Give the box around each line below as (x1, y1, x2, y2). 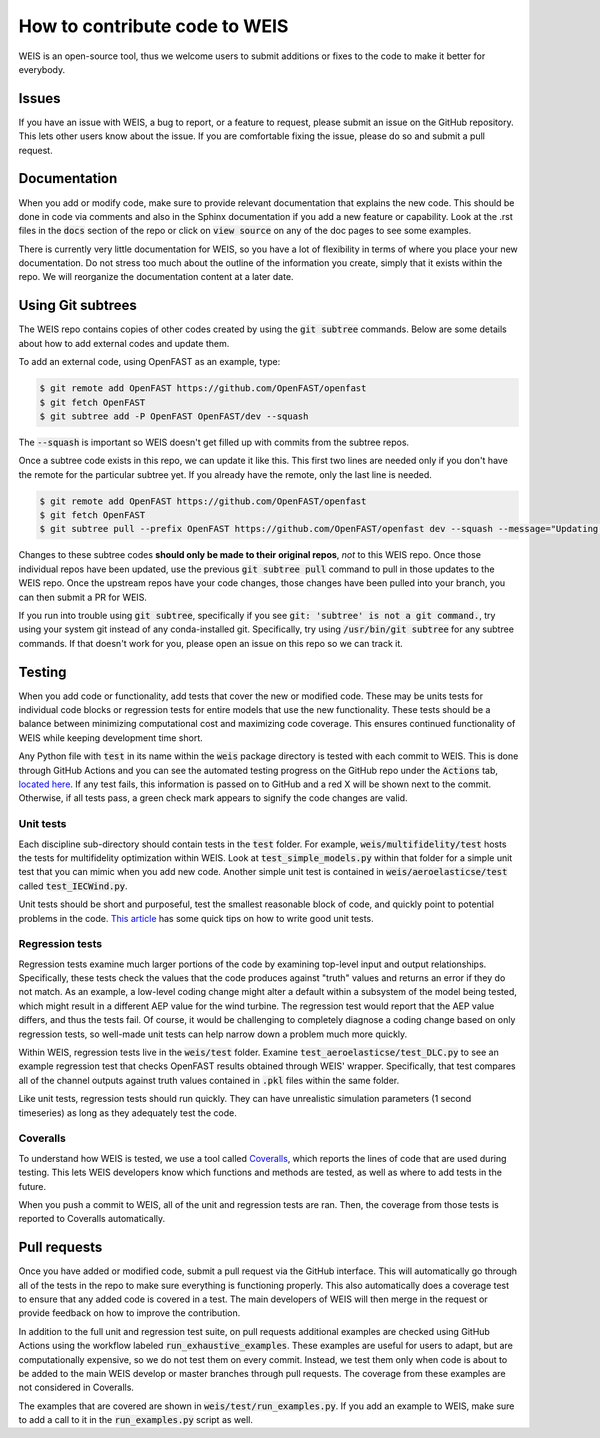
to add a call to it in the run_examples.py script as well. (18, 1414, 254, 1426)
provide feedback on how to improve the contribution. (18, 1307, 241, 1319)
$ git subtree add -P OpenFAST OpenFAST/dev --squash (39, 410, 309, 422)
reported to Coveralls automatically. (18, 1213, 166, 1225)
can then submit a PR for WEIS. (18, 591, 147, 603)
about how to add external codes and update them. (18, 337, 230, 349)
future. (18, 1180, 47, 1192)
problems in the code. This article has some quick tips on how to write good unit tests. (18, 912, 374, 924)
